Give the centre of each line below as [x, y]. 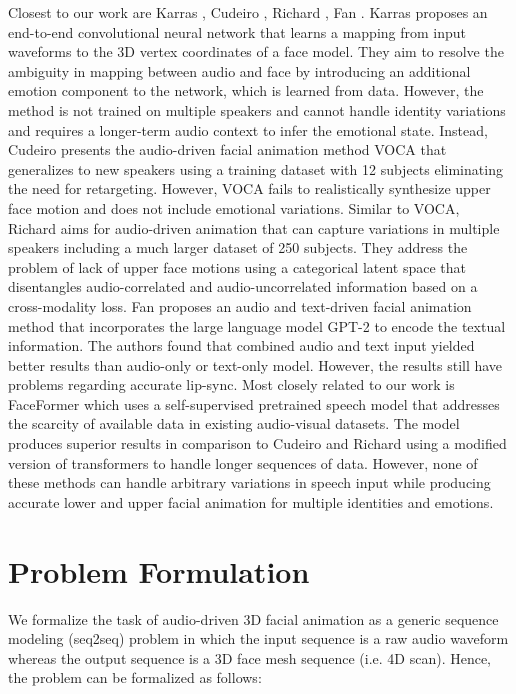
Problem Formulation [159, 570]
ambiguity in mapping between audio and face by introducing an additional [239, 70]
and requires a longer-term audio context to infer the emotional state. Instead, [248, 129]
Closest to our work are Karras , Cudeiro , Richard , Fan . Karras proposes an [248, 12]
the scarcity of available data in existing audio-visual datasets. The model [234, 423]
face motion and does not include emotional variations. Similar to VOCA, [234, 207]
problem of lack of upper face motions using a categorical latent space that [237, 266]
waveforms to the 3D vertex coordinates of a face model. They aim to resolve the [256, 51]
